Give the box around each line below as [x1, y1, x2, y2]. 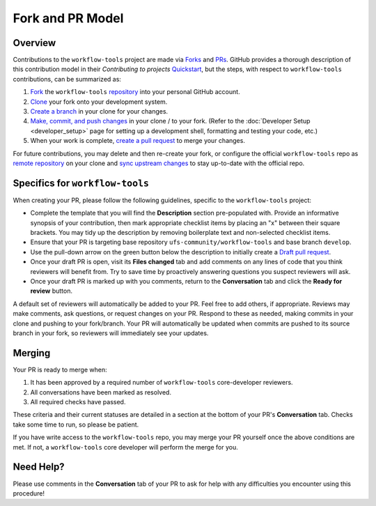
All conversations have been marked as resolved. [30, 388, 172, 397]
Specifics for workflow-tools [13, 177, 150, 189]
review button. [30, 286, 73, 296]
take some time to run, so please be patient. [13, 420, 139, 429]
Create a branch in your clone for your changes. [30, 107, 169, 116]
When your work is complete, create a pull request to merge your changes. [30, 137, 245, 145]
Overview [13, 37, 56, 49]
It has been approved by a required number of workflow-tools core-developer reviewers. [30, 378, 293, 387]
